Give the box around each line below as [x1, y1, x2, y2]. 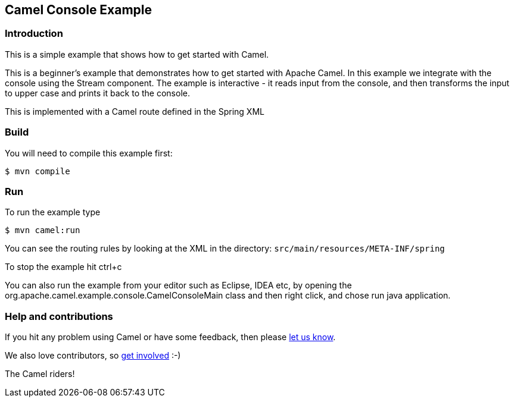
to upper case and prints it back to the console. [5, 87, 190, 98]
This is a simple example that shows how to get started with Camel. [5, 49, 269, 59]
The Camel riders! [5, 369, 75, 379]
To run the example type [5, 207, 101, 218]
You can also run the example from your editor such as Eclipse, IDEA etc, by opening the [5, 280, 352, 291]
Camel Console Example [5, 2, 152, 17]
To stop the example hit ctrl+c [5, 262, 122, 272]
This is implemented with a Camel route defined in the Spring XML [5, 106, 264, 117]
